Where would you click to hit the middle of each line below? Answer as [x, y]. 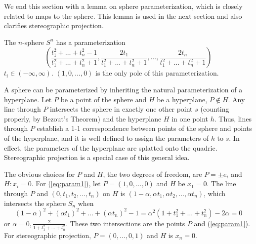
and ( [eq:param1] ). [222, 223]
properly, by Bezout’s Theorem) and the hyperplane [83, 118]
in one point [190, 118]
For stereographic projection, [48, 235]
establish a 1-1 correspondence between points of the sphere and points [144, 128]
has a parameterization [91, 42]
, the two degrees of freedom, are [152, 174]
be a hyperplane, [182, 99]
